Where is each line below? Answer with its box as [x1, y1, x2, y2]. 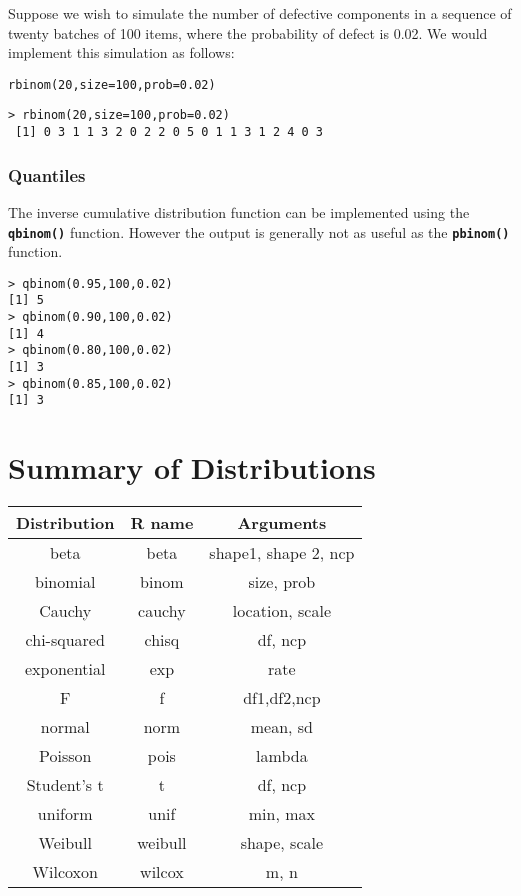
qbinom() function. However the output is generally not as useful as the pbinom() [8, 221, 510, 242]
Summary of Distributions [8, 447, 376, 488]
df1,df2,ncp [243, 686, 321, 710]
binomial [34, 570, 96, 594]
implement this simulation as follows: [8, 42, 235, 63]
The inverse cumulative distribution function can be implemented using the [8, 201, 470, 222]
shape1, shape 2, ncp [209, 541, 355, 565]
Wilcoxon [32, 860, 98, 884]
